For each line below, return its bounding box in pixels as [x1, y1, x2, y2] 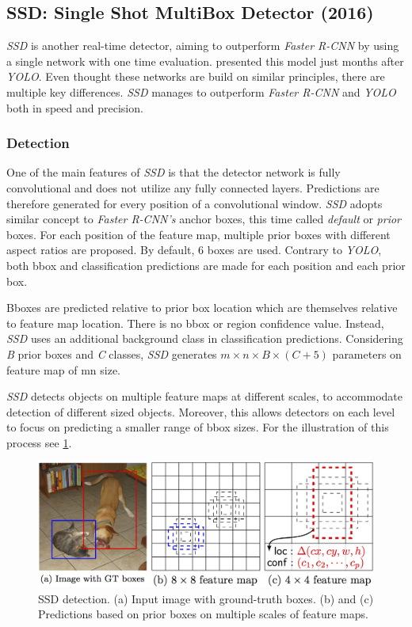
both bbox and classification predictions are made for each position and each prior [6, 256, 406, 273]
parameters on [332, 345, 402, 362]
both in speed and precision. [6, 99, 143, 116]
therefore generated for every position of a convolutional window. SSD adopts [6, 195, 383, 211]
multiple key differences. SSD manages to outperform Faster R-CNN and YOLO [6, 83, 396, 100]
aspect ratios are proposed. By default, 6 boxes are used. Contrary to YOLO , [6, 241, 382, 258]
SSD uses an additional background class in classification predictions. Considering [6, 330, 403, 347]
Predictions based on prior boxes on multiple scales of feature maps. [38, 606, 368, 622]
